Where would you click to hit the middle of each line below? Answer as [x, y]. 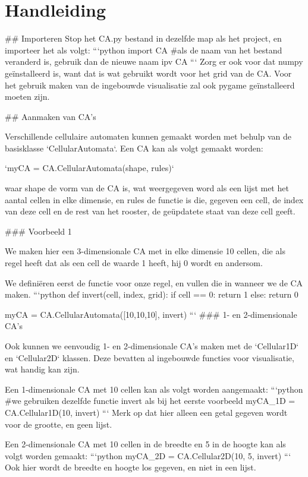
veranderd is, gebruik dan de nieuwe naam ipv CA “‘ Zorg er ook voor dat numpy [154, 61]
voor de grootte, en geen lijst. [59, 424]
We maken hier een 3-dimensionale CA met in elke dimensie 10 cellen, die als [145, 251]
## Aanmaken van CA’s [51, 116]
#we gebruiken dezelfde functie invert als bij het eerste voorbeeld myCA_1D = [150, 401]
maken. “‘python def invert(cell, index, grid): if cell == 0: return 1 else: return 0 [152, 294]
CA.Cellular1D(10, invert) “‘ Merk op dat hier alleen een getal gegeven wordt [146, 412]
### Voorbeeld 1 [38, 231]
